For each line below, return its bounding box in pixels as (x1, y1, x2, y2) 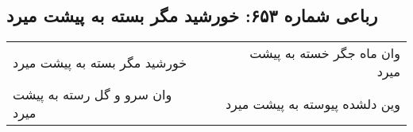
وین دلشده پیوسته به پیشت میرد (225, 94, 400, 113)
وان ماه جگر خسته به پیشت (249, 44, 400, 63)
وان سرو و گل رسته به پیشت (13, 85, 172, 104)
